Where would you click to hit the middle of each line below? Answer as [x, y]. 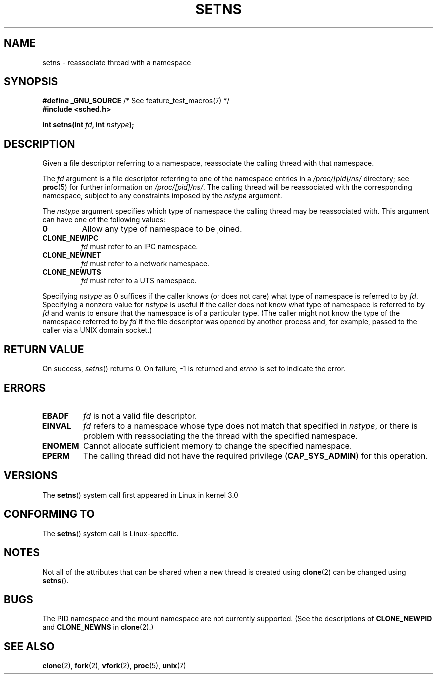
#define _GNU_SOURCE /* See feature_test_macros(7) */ [136, 101]
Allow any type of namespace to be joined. [162, 229]
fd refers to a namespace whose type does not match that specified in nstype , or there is [250, 425]
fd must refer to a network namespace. [145, 264]
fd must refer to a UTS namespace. [139, 281]
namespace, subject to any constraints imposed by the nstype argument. [162, 196]
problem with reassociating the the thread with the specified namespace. [220, 435]
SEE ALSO [29, 646]
